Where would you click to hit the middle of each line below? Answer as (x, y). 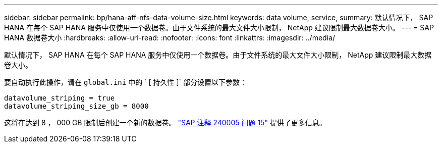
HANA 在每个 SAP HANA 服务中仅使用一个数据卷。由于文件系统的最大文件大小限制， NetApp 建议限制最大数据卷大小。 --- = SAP (219, 28)
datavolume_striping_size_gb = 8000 (76, 106)
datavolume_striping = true (60, 98)
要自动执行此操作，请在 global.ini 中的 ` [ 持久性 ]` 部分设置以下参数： (126, 82)
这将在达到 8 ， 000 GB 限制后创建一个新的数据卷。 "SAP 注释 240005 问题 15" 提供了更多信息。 (165, 122)
